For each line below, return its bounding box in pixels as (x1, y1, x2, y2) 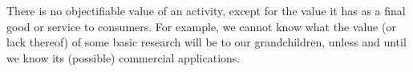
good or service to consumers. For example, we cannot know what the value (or (6, 18, 396, 34)
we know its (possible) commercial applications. (6, 49, 241, 66)
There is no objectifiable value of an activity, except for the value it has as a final (6, 2, 406, 18)
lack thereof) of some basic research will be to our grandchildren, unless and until (6, 34, 407, 50)
